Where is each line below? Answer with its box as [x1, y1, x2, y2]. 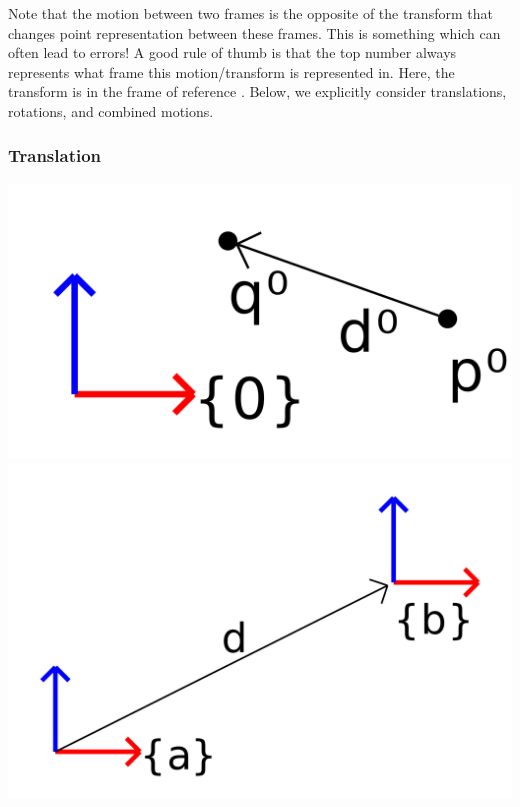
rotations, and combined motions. [8, 100, 214, 121]
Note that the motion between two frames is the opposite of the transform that [8, 3, 493, 23]
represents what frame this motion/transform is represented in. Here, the [8, 61, 455, 82]
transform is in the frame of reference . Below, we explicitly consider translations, [8, 81, 507, 102]
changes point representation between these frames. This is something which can [8, 22, 501, 43]
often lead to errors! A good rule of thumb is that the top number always [8, 42, 457, 63]
